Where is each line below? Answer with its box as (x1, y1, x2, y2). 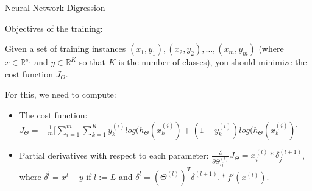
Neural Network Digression (5, 1, 105, 13)
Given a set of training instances (5, 42, 126, 55)
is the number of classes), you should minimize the (118, 56, 307, 68)
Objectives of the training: (5, 21, 103, 34)
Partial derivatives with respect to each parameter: (19, 148, 209, 161)
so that (79, 56, 105, 68)
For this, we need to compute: (5, 88, 116, 101)
